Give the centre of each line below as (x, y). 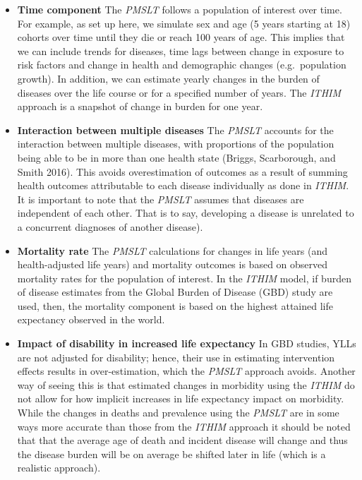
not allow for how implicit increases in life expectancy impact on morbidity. (181, 398)
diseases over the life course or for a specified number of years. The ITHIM (179, 92)
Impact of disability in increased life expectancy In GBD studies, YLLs (187, 343)
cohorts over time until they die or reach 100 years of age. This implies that (181, 37)
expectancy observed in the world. (91, 319)
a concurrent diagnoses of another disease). (110, 226)
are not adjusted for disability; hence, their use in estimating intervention (176, 357)
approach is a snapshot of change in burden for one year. (140, 106)
